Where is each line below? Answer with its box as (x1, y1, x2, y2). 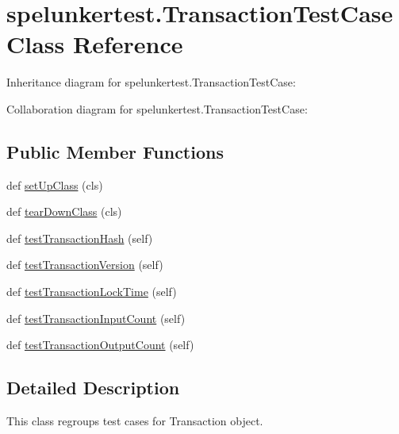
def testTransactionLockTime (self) (6, 283, 177, 300)
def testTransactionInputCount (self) (6, 309, 186, 326)
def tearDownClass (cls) (6, 203, 122, 220)
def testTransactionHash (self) (6, 229, 153, 246)
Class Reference (6, 28, 183, 60)
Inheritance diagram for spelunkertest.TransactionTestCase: (6, 74, 296, 90)
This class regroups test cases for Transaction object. (6, 413, 263, 429)
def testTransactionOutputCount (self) (6, 336, 194, 353)
